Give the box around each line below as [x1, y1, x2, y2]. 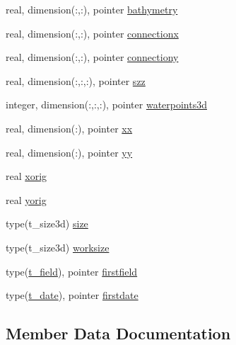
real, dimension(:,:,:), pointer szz [6, 73, 146, 88]
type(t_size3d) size [6, 216, 88, 231]
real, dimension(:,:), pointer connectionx [6, 26, 179, 40]
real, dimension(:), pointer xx [6, 120, 133, 135]
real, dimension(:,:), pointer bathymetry [6, 2, 178, 16]
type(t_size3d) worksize [6, 239, 110, 254]
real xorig [6, 169, 47, 183]
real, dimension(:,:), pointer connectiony [6, 50, 179, 64]
